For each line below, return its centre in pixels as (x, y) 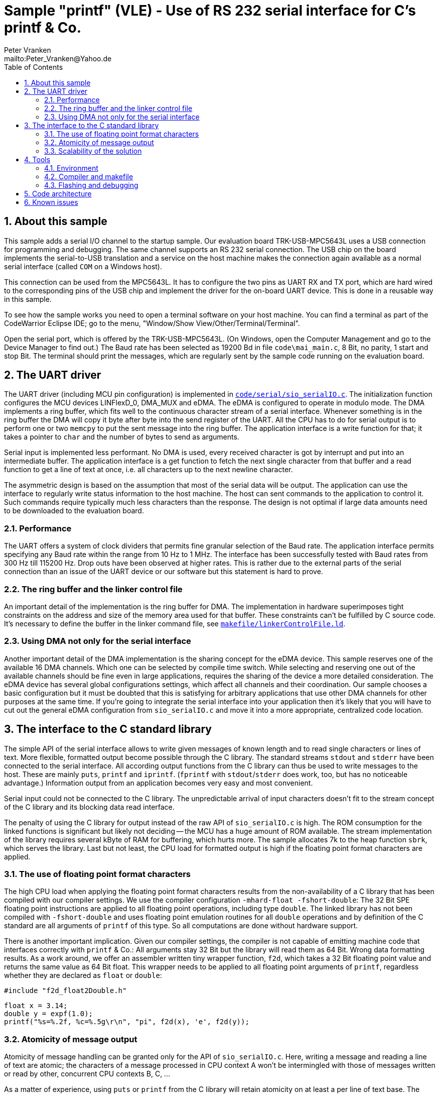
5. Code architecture (58, 193)
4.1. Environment (71, 168)
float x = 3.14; (36, 1006)
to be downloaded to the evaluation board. (74, 511)
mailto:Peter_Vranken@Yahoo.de (58, 58)
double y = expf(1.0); (49, 1014)
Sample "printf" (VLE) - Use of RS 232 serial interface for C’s (210, 11)
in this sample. (28, 299)
